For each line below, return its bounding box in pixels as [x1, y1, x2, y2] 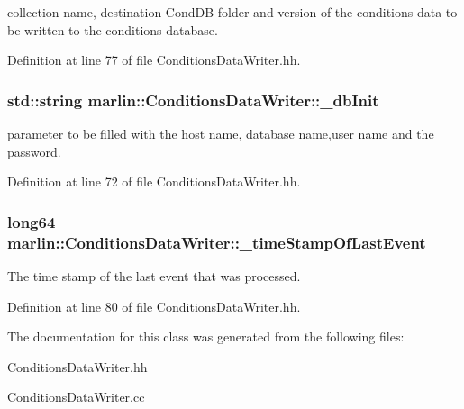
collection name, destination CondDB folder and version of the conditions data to [7, 3, 458, 21]
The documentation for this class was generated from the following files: [7, 327, 405, 346]
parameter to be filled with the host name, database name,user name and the [7, 124, 434, 142]
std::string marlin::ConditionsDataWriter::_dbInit [7, 88, 379, 111]
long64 [7, 210, 56, 232]
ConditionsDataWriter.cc [7, 387, 145, 406]
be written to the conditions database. [7, 20, 218, 39]
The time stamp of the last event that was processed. [7, 266, 301, 285]
